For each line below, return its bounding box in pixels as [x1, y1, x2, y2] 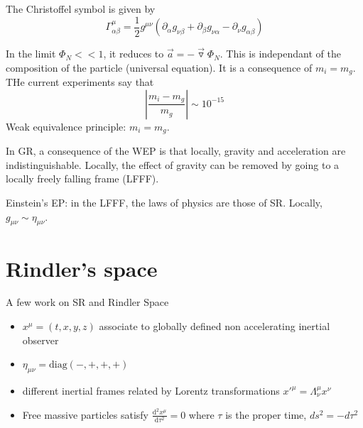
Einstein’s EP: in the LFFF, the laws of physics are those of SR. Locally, [6, 194, 323, 209]
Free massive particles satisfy [22, 407, 148, 422]
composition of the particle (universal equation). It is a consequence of [6, 60, 313, 75]
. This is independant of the [220, 46, 341, 61]
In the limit [6, 46, 56, 61]
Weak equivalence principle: [6, 119, 126, 133]
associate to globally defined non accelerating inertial [99, 319, 330, 334]
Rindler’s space [6, 253, 158, 282]
